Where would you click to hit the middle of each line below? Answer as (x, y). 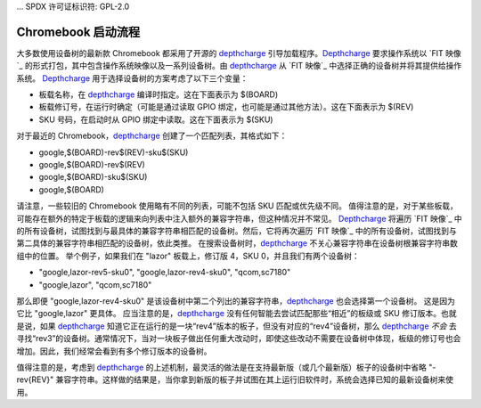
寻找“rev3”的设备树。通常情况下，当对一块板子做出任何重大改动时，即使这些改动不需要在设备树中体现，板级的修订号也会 (239, 339)
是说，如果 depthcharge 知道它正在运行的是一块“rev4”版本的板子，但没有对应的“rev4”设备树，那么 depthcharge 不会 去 (237, 326)
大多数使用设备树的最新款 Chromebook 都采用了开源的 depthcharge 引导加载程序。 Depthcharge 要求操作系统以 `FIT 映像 (239, 53)
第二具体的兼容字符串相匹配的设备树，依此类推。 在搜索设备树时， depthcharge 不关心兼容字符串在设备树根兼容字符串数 (237, 243)
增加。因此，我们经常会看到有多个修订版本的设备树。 (114, 351)
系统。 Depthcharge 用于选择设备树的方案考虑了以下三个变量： (132, 78)
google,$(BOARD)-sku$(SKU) (93, 177)
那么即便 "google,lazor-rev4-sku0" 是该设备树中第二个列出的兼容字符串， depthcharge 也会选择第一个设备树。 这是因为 (236, 301)
